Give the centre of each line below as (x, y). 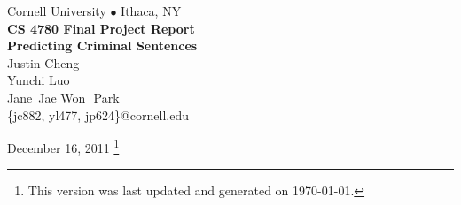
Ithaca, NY (151, 11)
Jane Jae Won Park (63, 97)
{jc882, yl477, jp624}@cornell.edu (98, 114)
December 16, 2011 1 (63, 146)
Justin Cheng (43, 62)
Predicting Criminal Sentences (102, 46)
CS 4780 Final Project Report (101, 28)
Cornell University (57, 11)
